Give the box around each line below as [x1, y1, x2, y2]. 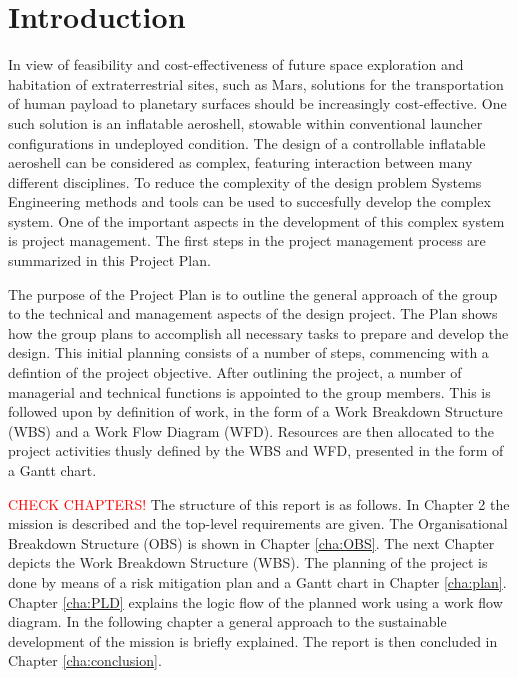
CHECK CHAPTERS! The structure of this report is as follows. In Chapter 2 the [8, 493, 510, 514]
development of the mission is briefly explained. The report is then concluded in [8, 630, 498, 651]
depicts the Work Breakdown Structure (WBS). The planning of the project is [8, 552, 488, 573]
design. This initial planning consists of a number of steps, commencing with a [8, 342, 489, 363]
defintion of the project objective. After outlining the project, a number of [8, 362, 462, 383]
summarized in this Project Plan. [8, 250, 211, 271]
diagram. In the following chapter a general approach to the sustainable [8, 611, 447, 632]
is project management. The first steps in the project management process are [8, 230, 486, 251]
